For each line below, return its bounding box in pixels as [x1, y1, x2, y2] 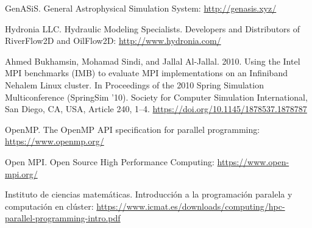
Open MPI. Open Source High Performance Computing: [5, 155, 214, 168]
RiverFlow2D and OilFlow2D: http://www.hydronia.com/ [5, 34, 221, 47]
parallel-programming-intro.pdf [5, 212, 121, 224]
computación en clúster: [5, 199, 94, 212]
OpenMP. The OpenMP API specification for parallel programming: [5, 123, 260, 135]
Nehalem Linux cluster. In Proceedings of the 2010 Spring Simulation [5, 78, 264, 91]
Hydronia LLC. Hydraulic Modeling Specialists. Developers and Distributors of [5, 22, 300, 35]
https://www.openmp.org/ [5, 135, 104, 148]
